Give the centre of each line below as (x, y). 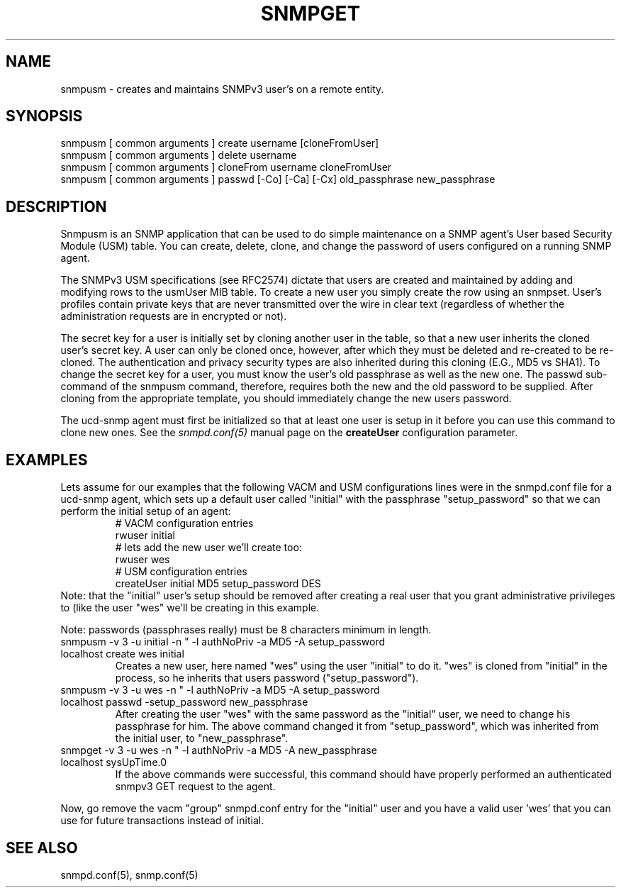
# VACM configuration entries (184, 523)
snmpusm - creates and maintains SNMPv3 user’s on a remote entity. (222, 89)
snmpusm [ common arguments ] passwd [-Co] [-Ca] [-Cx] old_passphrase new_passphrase (278, 179)
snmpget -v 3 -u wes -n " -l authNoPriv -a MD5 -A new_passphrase (219, 750)
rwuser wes (142, 560)
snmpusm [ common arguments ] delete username (179, 155)
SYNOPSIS (44, 116)
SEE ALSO (42, 848)
